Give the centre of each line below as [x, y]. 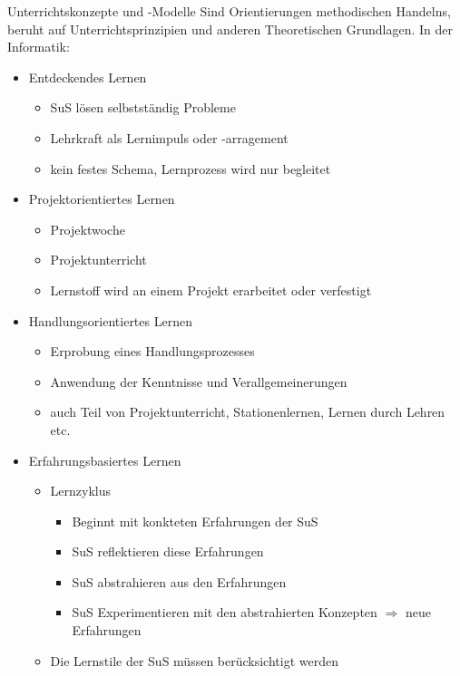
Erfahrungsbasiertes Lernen [105, 460]
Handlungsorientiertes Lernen [110, 320]
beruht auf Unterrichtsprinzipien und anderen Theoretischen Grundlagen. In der [230, 29]
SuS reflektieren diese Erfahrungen [168, 551]
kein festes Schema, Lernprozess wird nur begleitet [191, 168]
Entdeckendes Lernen [88, 77]
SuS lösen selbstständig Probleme [143, 107]
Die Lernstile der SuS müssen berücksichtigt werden [194, 660]
